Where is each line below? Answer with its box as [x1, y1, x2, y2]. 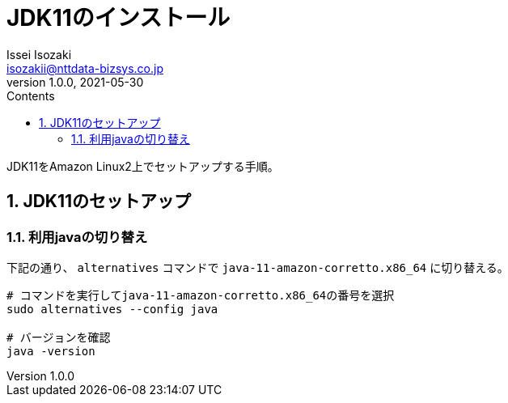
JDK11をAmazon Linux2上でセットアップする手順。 [6, 159, 279, 173]
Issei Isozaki [6, 47, 72, 62]
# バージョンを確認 [6, 330, 111, 344]
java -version [6, 344, 95, 358]
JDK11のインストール [6, 4, 231, 32]
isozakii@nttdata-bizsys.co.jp [6, 61, 163, 75]
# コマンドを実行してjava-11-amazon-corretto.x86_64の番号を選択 [6, 288, 395, 302]
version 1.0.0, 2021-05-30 [6, 74, 144, 89]
